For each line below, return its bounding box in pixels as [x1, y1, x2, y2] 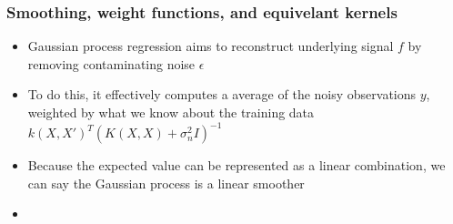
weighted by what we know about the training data [27, 103, 315, 121]
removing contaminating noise [27, 54, 196, 73]
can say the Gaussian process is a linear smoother [27, 173, 305, 192]
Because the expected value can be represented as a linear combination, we [27, 156, 446, 175]
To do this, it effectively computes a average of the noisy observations [27, 85, 417, 104]
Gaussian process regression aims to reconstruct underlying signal [27, 36, 394, 56]
